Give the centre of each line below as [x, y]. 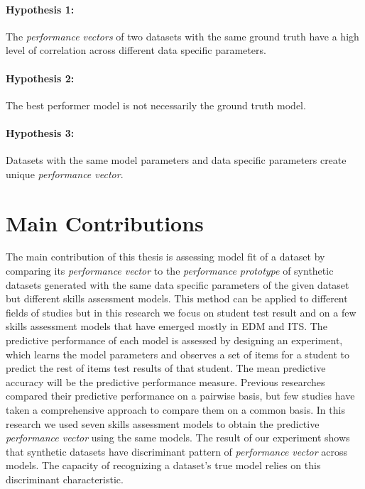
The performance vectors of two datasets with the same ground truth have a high [182, 36]
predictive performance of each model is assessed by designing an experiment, [174, 340]
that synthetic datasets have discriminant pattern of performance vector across [177, 451]
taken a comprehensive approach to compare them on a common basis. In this [175, 410]
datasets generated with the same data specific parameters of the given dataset [178, 284]
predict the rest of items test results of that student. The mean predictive [166, 368]
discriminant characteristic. [65, 479]
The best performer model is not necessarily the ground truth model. [156, 105]
